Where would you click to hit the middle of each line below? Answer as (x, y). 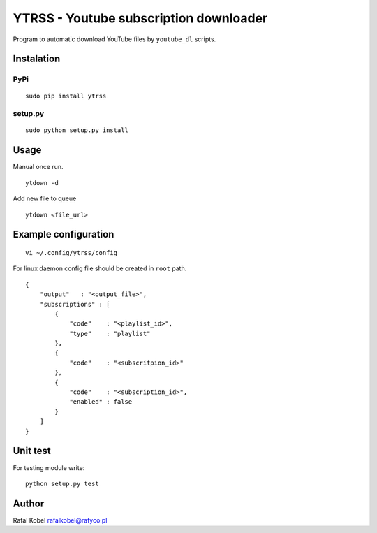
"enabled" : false (101, 402)
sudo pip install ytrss (66, 96)
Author (29, 503)
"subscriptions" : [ (75, 304)
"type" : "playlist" (110, 333)
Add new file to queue (45, 198)
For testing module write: (49, 467)
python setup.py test (62, 483)
